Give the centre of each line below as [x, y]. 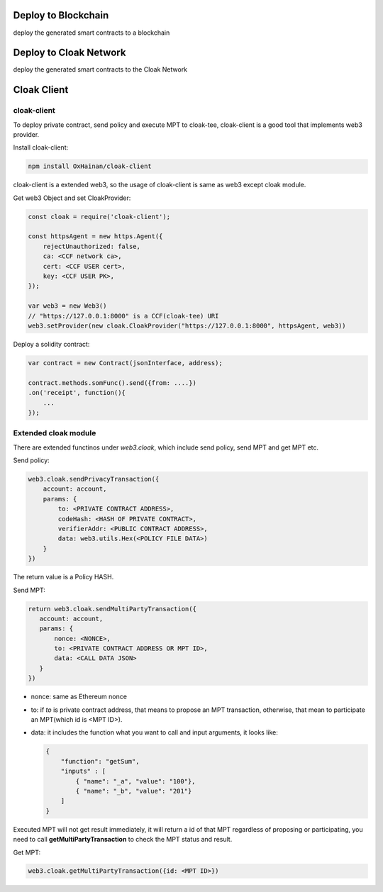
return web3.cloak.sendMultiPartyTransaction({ [112, 609]
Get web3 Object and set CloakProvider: [72, 198]
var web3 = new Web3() [67, 306]
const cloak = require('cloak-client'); [99, 217]
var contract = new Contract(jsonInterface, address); [125, 363]
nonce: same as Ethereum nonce [79, 697]
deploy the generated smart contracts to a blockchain [91, 33]
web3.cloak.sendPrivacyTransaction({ [94, 479]
